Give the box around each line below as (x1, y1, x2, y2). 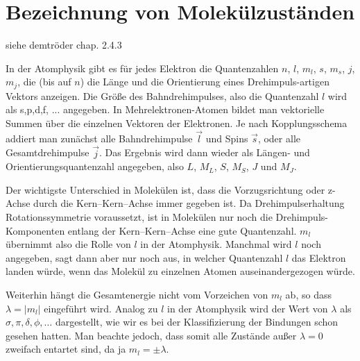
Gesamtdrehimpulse (6, 145, 89, 160)
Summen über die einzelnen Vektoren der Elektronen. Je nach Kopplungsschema (6, 115, 348, 130)
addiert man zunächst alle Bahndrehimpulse (6, 131, 193, 145)
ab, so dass (285, 287, 332, 301)
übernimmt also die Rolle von (6, 237, 131, 251)
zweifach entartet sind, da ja (6, 342, 126, 356)
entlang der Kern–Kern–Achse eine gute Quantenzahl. (67, 223, 297, 237)
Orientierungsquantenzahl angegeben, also (6, 159, 184, 174)
